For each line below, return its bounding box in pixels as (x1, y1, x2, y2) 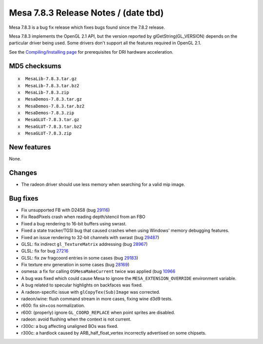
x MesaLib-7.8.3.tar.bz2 (18, 83, 80, 88)
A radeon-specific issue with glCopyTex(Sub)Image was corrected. (21, 289, 160, 295)
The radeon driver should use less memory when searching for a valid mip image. (21, 182, 185, 187)
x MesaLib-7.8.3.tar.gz (18, 76, 77, 81)
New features (9, 143, 51, 151)
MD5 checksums (9, 61, 62, 70)
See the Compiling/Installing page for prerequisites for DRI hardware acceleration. (9, 49, 173, 55)
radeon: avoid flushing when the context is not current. (21, 316, 131, 322)
